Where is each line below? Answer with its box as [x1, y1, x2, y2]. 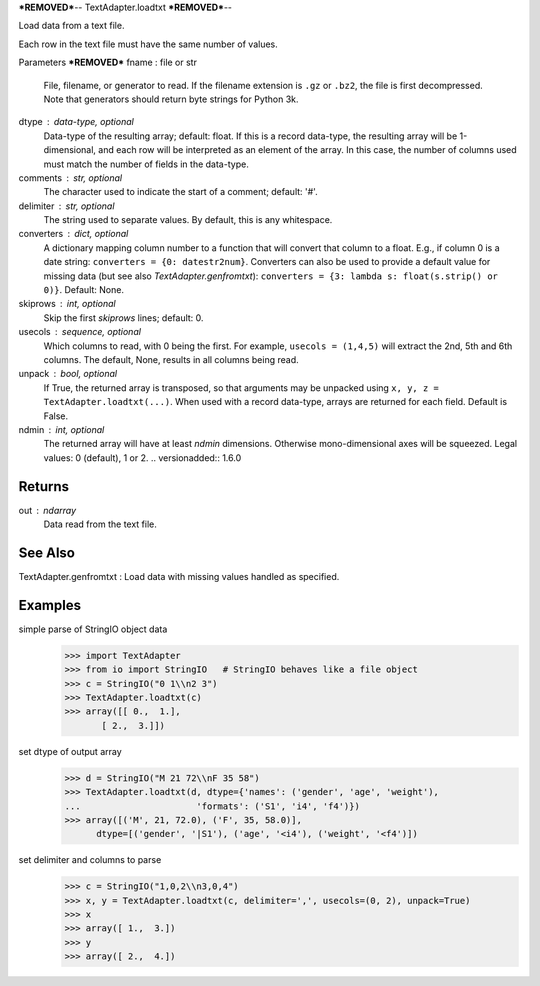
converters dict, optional [18, 228, 129, 240]
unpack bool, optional [18, 368, 118, 380]
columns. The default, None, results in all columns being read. [43, 353, 299, 365]
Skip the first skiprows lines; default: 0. [43, 311, 204, 324]
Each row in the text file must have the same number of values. [18, 38, 279, 50]
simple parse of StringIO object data [18, 623, 168, 635]
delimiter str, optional [18, 200, 115, 212]
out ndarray [18, 504, 77, 516]
